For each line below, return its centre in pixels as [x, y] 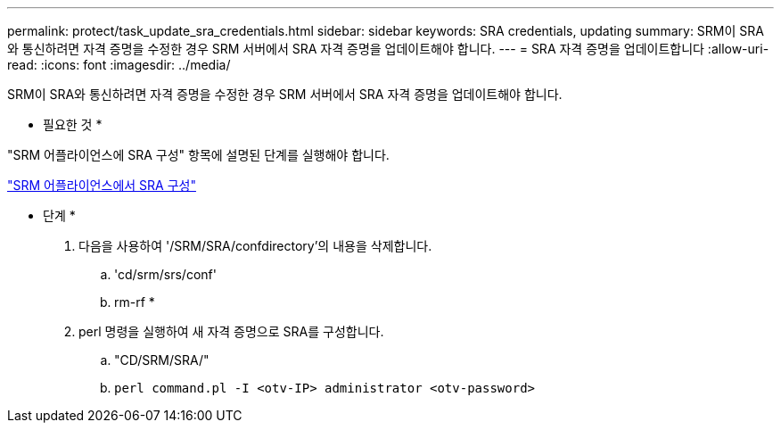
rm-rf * [135, 302]
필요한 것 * [73, 124]
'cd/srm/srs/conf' [165, 274]
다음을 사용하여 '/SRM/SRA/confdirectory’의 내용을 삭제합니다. [255, 246]
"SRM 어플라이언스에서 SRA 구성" [102, 185]
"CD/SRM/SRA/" [162, 360]
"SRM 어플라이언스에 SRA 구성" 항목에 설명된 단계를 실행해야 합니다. [198, 155]
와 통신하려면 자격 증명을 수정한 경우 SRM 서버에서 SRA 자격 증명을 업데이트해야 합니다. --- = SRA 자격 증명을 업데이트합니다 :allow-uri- [388, 49]
